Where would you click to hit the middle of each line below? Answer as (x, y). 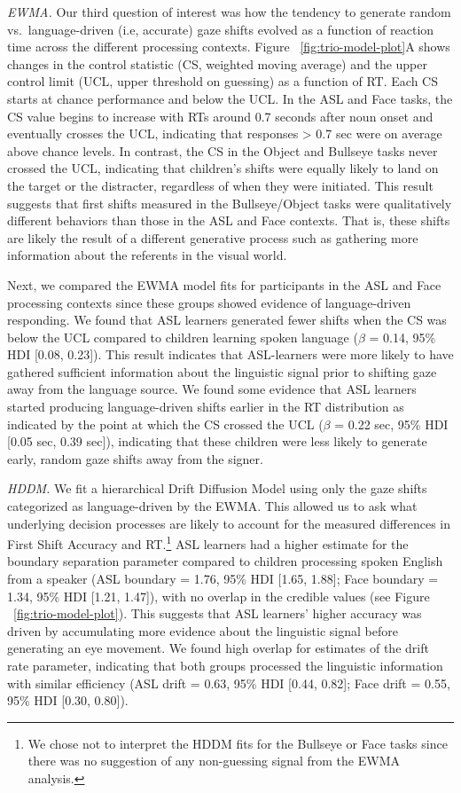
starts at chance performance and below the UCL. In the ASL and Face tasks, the (230, 98)
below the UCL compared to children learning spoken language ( (183, 337)
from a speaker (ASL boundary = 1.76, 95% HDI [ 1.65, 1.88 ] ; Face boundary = (223, 579)
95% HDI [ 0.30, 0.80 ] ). (68, 700)
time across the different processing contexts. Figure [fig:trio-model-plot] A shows (229, 47)
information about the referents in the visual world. (147, 255)
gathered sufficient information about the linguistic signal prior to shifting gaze (222, 371)
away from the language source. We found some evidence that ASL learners (212, 389)
